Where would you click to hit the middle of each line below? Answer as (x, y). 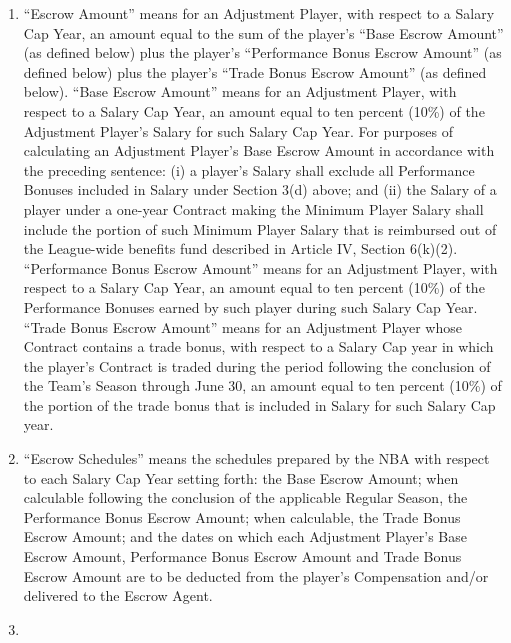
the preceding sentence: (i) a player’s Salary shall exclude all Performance (249, 169)
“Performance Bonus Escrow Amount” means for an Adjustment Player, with (260, 267)
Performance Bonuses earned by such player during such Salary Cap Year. (250, 306)
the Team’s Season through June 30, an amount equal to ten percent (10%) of (262, 385)
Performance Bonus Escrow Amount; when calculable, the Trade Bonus (242, 516)
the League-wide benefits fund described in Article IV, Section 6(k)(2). (240, 248)
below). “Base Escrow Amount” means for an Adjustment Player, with (240, 91)
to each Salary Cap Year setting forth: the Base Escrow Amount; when (241, 477)
